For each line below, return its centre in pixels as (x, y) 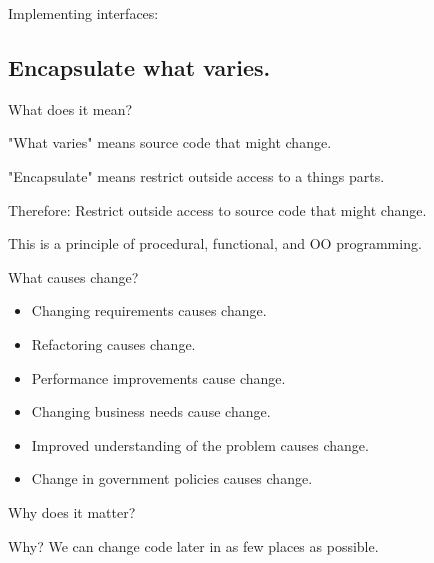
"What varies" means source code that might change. (170, 142)
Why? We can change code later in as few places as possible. (193, 545)
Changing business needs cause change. (151, 411)
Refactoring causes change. (113, 343)
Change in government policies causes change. (172, 478)
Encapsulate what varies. (139, 66)
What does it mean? (70, 108)
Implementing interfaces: (83, 13)
